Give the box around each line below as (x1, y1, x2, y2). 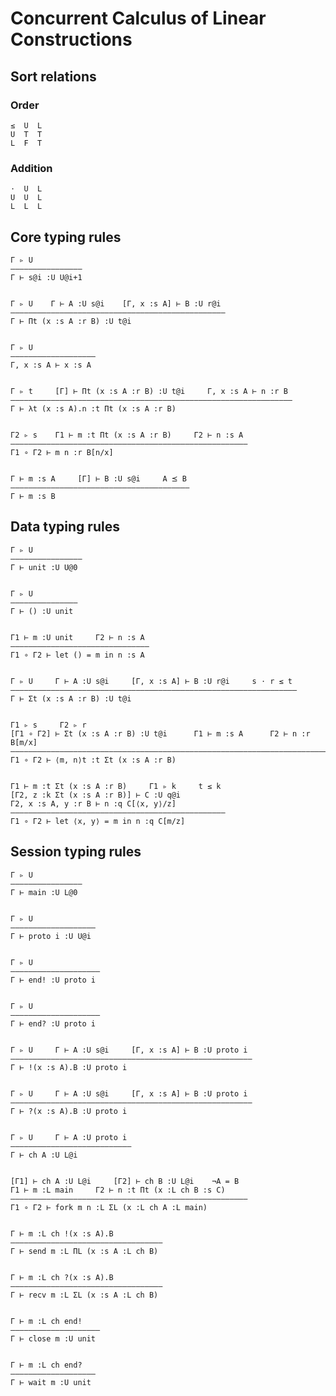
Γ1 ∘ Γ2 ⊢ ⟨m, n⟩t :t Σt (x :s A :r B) (10, 755, 177, 765)
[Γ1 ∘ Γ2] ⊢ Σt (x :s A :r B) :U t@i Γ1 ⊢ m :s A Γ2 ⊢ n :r (10, 728, 311, 739)
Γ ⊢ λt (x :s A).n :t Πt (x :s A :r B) (10, 403, 177, 414)
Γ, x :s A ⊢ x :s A (10, 360, 92, 370)
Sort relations (10, 68, 97, 85)
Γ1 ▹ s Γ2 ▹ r (10, 720, 87, 730)
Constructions (10, 28, 133, 51)
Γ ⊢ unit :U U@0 (10, 562, 78, 572)
